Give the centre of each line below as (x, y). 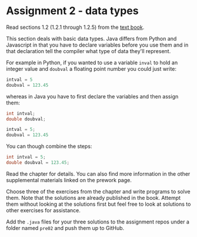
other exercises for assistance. (44, 210)
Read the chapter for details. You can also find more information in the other (98, 174)
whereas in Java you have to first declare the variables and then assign (92, 96)
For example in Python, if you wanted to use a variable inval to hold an (92, 62)
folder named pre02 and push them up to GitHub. (65, 228)
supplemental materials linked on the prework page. (69, 180)
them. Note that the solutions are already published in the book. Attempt (94, 197)
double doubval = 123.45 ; (38, 163)
